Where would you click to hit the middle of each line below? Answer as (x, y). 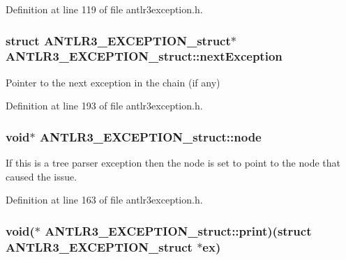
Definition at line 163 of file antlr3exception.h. (104, 200)
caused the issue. (42, 176)
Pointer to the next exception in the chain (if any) (113, 82)
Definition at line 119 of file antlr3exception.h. (104, 9)
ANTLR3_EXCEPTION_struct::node (150, 136)
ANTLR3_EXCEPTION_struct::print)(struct (178, 230)
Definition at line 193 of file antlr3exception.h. (104, 106)
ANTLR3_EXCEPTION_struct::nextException (144, 56)
